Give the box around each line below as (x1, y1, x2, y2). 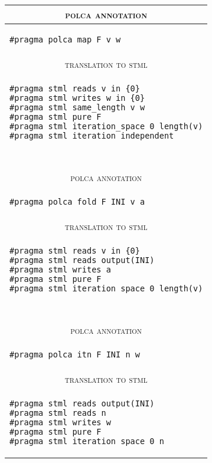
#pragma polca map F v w (9, 35, 121, 44)
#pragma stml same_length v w (9, 103, 145, 112)
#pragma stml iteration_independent (9, 131, 174, 140)
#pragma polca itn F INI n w (9, 350, 140, 359)
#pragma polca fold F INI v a (9, 197, 145, 206)
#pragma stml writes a (9, 265, 111, 274)
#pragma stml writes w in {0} (9, 93, 145, 103)
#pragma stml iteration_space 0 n (9, 436, 164, 446)
